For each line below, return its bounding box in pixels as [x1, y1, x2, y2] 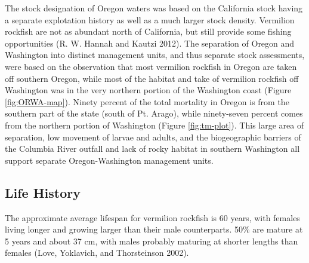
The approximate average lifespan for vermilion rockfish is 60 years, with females [5, 211, 300, 224]
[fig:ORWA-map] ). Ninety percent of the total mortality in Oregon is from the [5, 95, 289, 108]
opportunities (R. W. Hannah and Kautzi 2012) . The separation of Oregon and [5, 36, 295, 49]
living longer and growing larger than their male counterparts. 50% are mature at [5, 223, 303, 236]
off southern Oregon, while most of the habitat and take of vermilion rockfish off [5, 72, 299, 84]
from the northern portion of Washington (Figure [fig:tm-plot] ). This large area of [5, 118, 304, 131]
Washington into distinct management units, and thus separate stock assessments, [5, 48, 305, 61]
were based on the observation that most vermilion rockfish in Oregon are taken [5, 60, 297, 72]
